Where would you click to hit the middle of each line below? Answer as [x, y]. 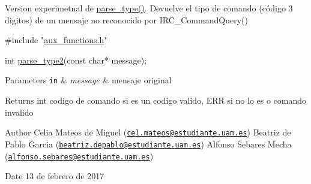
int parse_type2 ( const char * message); [76, 60]
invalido [19, 112]
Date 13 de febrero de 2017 [55, 176]
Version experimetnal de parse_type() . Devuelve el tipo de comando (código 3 [149, 8]
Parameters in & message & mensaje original [88, 80]
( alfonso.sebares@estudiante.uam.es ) [79, 156]
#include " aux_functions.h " [56, 40]
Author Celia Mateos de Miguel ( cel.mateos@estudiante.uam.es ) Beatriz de [148, 132]
